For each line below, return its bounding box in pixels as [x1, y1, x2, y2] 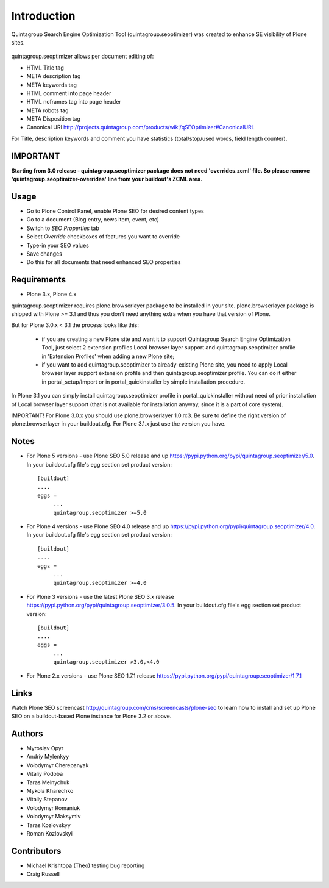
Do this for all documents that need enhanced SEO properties [26, 259, 181, 266]
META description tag [26, 73, 81, 80]
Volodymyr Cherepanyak [26, 761, 89, 768]
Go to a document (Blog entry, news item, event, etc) [26, 216, 160, 223]
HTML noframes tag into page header [26, 98, 121, 106]
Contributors [11, 845, 62, 856]
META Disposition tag [26, 115, 80, 123]
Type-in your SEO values [26, 242, 90, 249]
